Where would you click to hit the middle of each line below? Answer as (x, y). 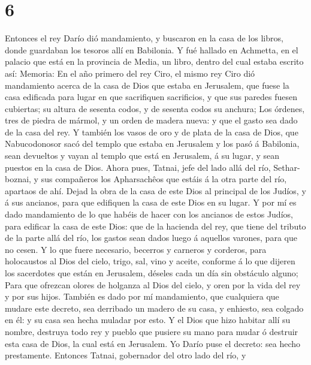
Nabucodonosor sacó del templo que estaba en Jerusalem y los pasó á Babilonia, (152, 144)
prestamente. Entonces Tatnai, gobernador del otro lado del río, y (126, 355)
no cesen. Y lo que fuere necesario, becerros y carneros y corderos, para (136, 249)
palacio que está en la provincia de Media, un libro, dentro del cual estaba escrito (154, 61)
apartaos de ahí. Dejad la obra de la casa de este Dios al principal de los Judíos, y (155, 190)
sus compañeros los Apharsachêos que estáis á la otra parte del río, (164, 179)
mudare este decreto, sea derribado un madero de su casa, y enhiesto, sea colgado (154, 308)
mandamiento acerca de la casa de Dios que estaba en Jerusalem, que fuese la (147, 85)
